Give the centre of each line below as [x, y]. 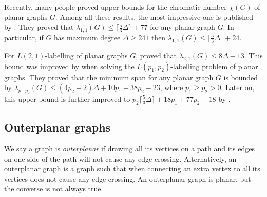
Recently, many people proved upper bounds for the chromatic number [116, 7]
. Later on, [238, 87]
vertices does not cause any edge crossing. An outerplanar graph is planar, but [128, 178]
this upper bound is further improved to [67, 98]
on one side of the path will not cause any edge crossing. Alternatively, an [120, 158]
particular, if [24, 37]
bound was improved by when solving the [69, 66]
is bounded [241, 77]
